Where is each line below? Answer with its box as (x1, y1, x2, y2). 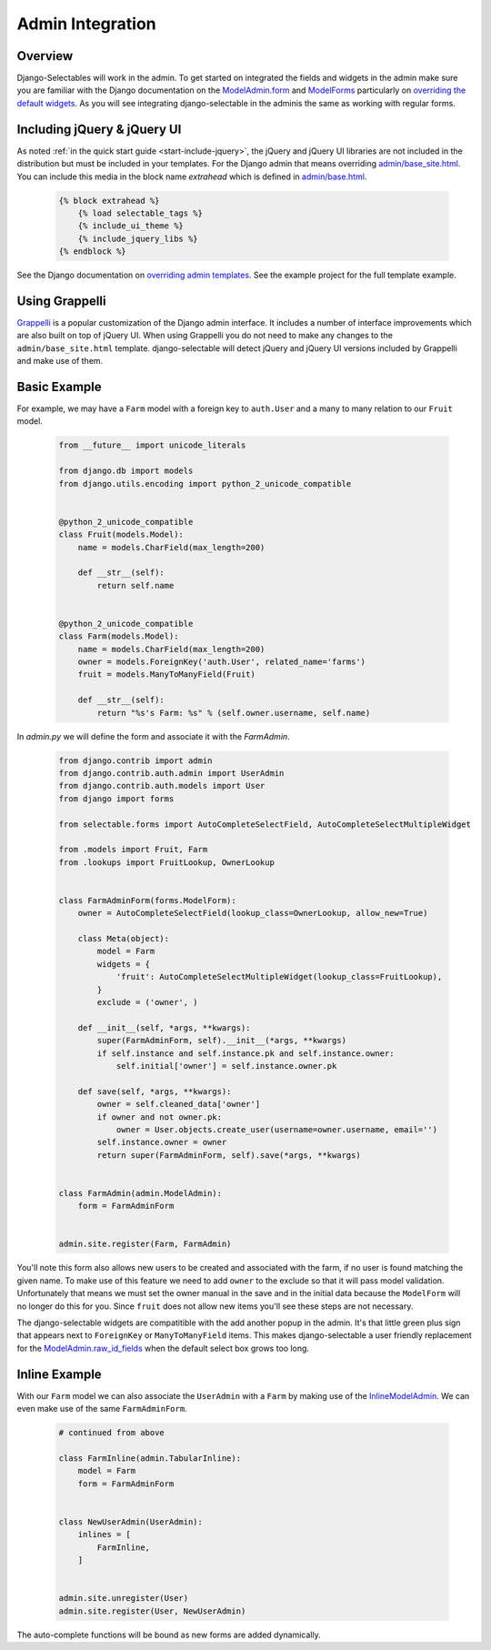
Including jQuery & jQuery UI (16, 121, 182, 136)
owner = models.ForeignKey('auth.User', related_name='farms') (77, 657, 366, 668)
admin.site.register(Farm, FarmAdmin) (58, 1239, 232, 1250)
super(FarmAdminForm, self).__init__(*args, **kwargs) (96, 1035, 347, 1046)
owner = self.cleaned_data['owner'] (96, 1099, 261, 1110)
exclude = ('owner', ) (96, 997, 199, 1008)
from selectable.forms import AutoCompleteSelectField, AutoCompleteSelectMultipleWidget (58, 819, 472, 830)
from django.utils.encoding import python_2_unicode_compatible (58, 478, 352, 488)
